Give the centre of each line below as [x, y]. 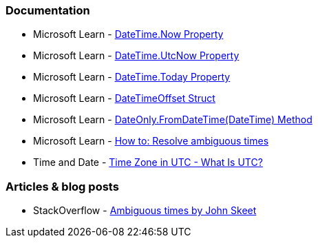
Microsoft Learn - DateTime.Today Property [132, 77]
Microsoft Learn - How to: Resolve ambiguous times [151, 141]
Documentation [48, 10]
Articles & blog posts [62, 186]
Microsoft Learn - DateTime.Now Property [128, 34]
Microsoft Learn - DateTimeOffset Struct [124, 98]
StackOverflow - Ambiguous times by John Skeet [145, 211]
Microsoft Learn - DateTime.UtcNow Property [136, 56]
